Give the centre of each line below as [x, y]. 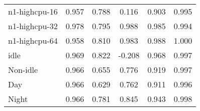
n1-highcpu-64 [33, 40]
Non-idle [23, 70]
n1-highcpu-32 [33, 26]
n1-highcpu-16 [33, 11]
